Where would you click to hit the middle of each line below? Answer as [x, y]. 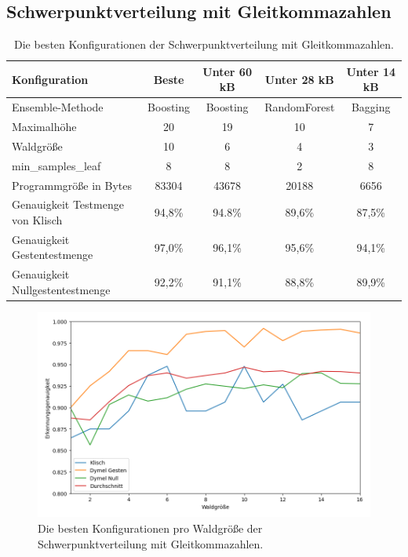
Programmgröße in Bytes [72, 185]
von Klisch [37, 220]
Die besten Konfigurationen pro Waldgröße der [150, 528]
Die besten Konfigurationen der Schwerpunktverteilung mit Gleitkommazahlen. [204, 44]
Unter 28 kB [299, 79]
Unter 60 [227, 71]
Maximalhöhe [44, 127]
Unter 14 [371, 71]
